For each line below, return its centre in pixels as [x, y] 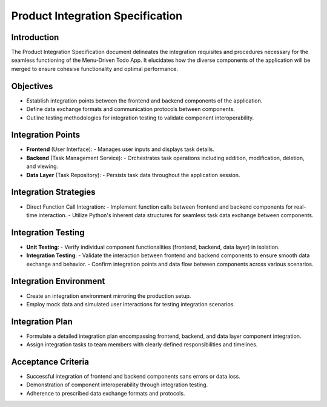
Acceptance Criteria [50, 362]
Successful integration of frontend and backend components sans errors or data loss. [133, 377]
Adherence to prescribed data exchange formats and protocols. [106, 393]
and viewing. [42, 166]
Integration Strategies [54, 192]
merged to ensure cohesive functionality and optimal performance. [95, 69]
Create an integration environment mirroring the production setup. [109, 296]
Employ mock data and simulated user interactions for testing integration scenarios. [131, 304]
